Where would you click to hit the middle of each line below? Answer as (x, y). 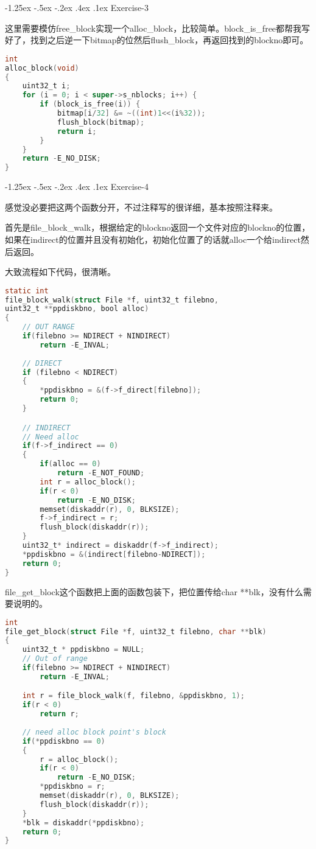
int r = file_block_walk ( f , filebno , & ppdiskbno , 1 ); (133, 696)
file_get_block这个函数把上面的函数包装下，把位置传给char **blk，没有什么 (154, 591)
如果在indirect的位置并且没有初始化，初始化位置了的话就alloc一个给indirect (153, 239)
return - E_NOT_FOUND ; (101, 473)
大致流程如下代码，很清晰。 (60, 272)
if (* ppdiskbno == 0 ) (64, 741)
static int (27, 291)
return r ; (59, 714)
